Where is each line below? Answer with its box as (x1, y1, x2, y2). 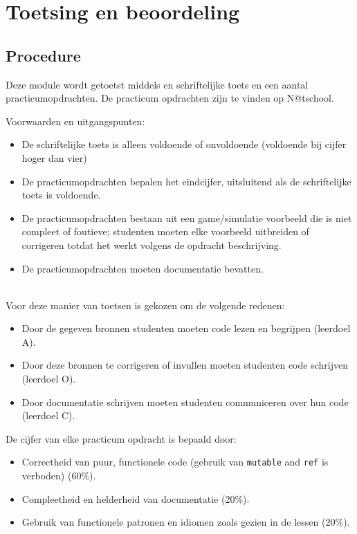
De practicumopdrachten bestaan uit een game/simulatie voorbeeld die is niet (21, 210, 352, 225)
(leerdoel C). (21, 408, 75, 423)
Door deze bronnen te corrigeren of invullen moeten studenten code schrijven (21, 358, 348, 372)
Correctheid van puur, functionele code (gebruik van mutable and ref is (21, 454, 329, 469)
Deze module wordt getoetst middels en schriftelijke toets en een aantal (6, 77, 309, 91)
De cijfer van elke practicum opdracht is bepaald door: (6, 431, 237, 445)
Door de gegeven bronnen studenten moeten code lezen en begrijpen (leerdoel (21, 321, 351, 335)
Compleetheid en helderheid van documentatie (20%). (21, 491, 250, 506)
